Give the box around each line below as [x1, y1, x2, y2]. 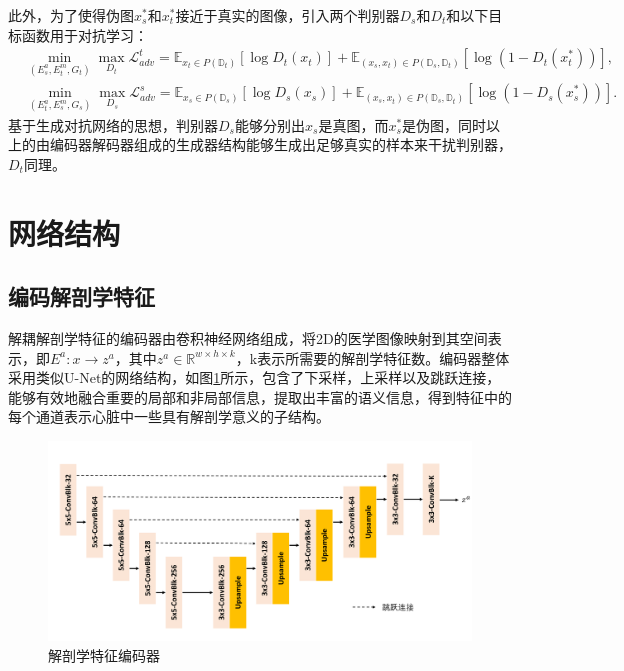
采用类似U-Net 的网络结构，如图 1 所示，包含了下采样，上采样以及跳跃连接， [8, 367, 501, 388]
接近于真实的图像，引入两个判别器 [175, 5, 400, 25]
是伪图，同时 [402, 114, 487, 135]
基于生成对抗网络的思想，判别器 [8, 114, 218, 135]
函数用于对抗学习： [21, 24, 148, 45]
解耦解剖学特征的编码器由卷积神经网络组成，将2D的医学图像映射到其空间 [8, 328, 488, 349]
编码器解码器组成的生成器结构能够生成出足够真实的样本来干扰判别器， [49, 134, 512, 155]
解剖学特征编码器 [48, 644, 160, 665]
